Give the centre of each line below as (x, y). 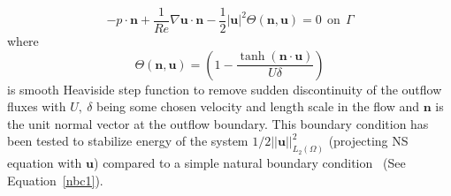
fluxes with (37, 106)
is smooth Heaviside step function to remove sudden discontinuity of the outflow (225, 89)
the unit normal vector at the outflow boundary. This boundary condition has (218, 123)
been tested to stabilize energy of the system (128, 141)
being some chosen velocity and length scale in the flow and (258, 106)
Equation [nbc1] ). (55, 180)
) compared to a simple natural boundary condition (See (250, 163)
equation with (45, 163)
